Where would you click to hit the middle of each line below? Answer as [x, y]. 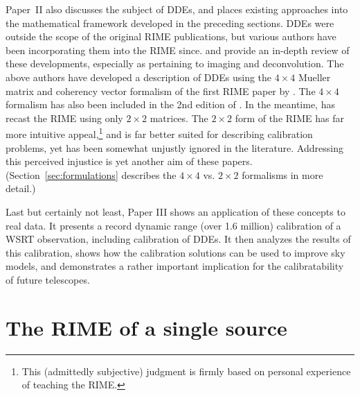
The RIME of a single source [146, 327]
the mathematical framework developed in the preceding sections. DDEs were [170, 23]
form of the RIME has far [289, 118]
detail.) [21, 188]
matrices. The [179, 118]
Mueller [314, 77]
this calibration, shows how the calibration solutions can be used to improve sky [175, 252]
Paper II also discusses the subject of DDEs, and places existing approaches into [177, 9]
